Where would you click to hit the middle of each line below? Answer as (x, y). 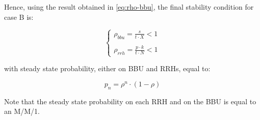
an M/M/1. (22, 111)
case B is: (19, 17)
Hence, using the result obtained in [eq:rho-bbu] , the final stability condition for (129, 7)
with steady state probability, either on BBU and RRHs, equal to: (107, 68)
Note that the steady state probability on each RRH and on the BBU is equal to (130, 101)
